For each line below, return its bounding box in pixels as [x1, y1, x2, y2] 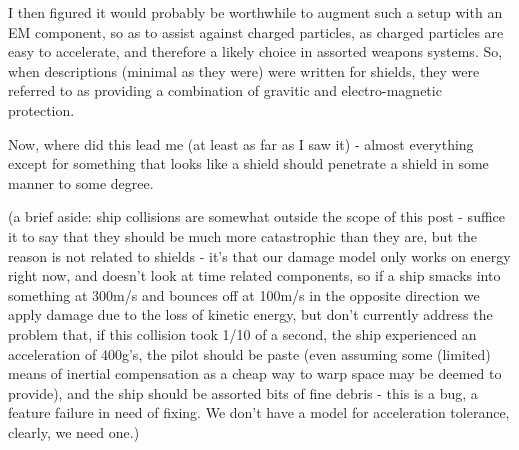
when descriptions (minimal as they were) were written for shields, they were [8, 60, 480, 81]
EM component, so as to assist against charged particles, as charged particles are [8, 21, 504, 42]
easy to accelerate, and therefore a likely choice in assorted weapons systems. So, [8, 41, 503, 62]
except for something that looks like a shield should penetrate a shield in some [8, 153, 489, 174]
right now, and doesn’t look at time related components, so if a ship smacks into [8, 265, 501, 286]
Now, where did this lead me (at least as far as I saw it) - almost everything [8, 133, 474, 154]
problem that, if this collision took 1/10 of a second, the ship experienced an [8, 323, 477, 344]
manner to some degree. [8, 172, 154, 193]
